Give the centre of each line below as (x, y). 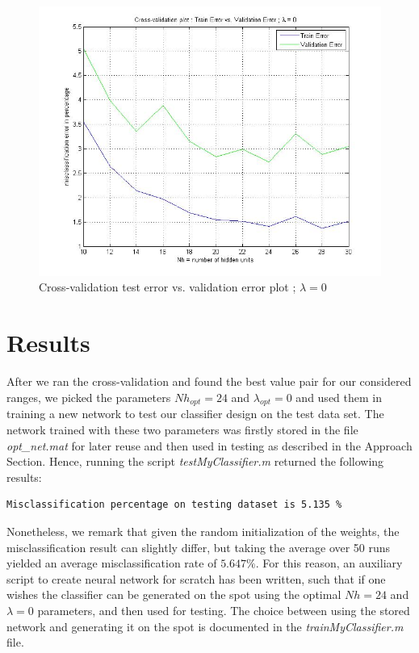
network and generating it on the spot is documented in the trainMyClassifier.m (205, 626)
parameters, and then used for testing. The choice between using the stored (224, 610)
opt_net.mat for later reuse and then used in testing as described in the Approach (209, 445)
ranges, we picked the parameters (89, 397)
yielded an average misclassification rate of (112, 563)
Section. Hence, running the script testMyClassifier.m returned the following (195, 461)
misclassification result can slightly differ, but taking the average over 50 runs (199, 547)
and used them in (339, 397)
